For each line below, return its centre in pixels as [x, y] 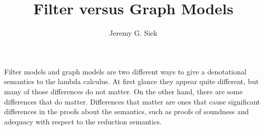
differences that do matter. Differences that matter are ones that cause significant [132, 101]
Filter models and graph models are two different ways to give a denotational [125, 71]
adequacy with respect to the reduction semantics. [83, 121]
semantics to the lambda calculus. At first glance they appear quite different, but [131, 81]
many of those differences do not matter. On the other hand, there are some [124, 91]
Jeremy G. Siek [133, 33]
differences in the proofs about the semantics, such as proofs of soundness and [127, 111]
